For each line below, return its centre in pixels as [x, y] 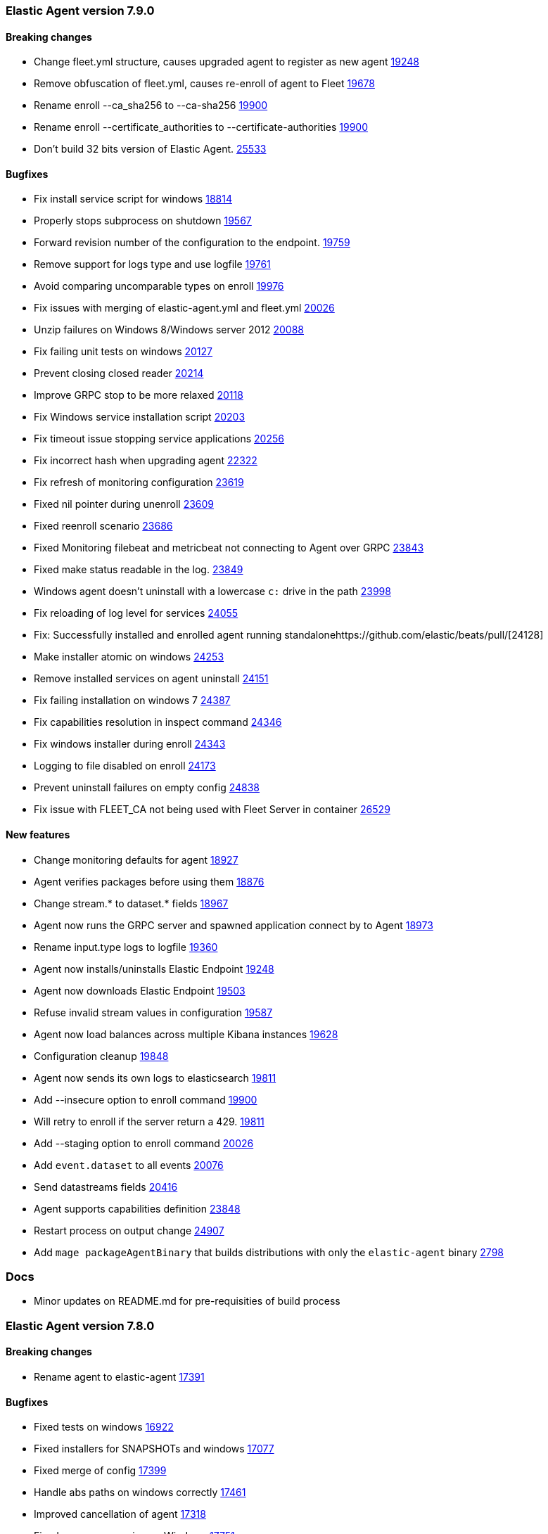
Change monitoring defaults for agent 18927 [136, 859]
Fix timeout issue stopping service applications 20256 [159, 439]
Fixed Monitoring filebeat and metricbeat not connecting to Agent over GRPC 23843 [229, 548]
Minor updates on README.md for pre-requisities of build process [187, 1301]
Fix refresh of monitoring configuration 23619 [139, 482]
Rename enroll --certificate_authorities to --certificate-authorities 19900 [201, 127]
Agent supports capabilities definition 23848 [137, 1208]
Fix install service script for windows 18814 [133, 199]
